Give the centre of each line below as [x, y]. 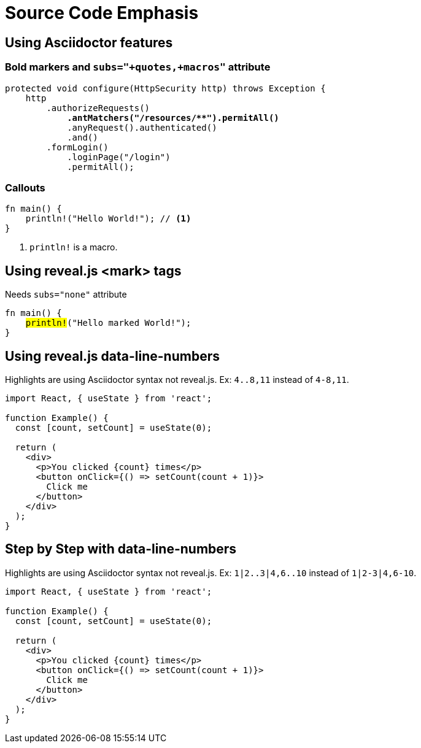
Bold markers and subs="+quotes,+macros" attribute [138, 67]
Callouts [25, 187]
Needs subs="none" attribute [66, 295]
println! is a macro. [74, 247]
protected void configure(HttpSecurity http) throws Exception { [165, 88]
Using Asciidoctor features [89, 42]
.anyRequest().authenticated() [142, 127]
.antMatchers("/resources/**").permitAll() [173, 118]
